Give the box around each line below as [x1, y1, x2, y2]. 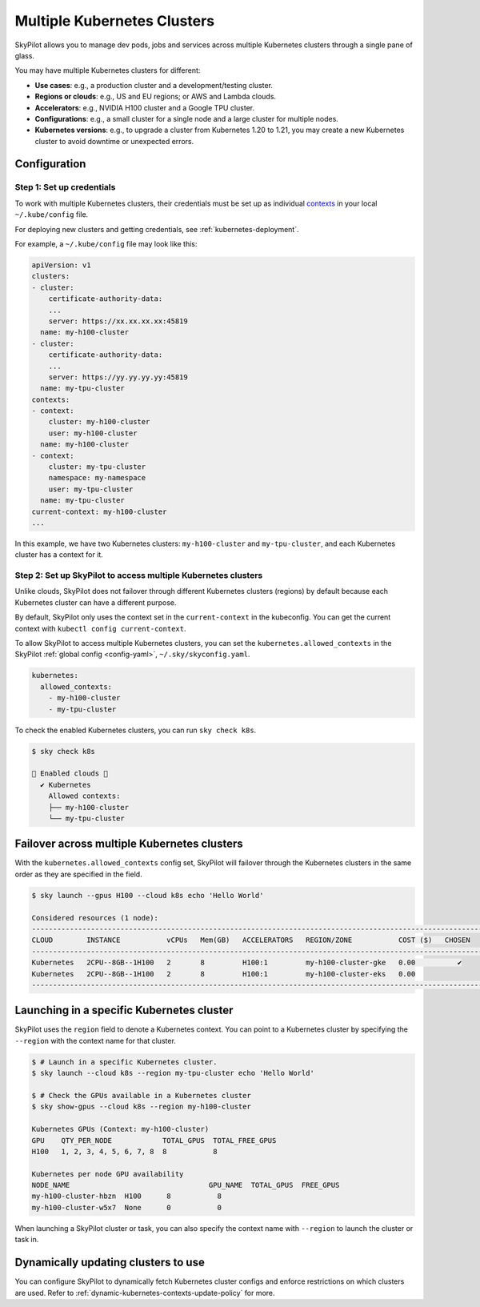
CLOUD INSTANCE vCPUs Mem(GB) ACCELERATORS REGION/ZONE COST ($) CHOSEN [31, 936, 471, 944]
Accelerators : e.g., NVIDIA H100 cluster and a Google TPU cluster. [34, 102, 255, 112]
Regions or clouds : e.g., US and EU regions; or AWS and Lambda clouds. [34, 92, 276, 102]
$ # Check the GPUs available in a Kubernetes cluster [31, 1091, 251, 1100]
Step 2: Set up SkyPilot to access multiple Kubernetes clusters [14, 570, 263, 581]
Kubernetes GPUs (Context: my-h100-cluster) [31, 1125, 210, 1134]
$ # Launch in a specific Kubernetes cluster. [31, 1057, 218, 1066]
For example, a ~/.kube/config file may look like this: [14, 239, 198, 248]
